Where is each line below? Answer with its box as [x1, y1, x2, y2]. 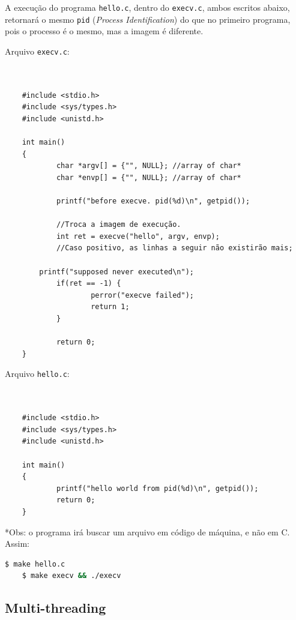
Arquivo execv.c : [5, 44, 70, 57]
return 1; [91, 302, 130, 312]
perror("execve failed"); [91, 290, 194, 299]
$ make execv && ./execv [22, 571, 121, 580]
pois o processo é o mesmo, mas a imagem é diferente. [5, 25, 204, 37]
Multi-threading [5, 598, 106, 617]
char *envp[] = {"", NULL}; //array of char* [56, 173, 241, 182]
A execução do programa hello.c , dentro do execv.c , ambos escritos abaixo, [5, 1, 290, 13]
